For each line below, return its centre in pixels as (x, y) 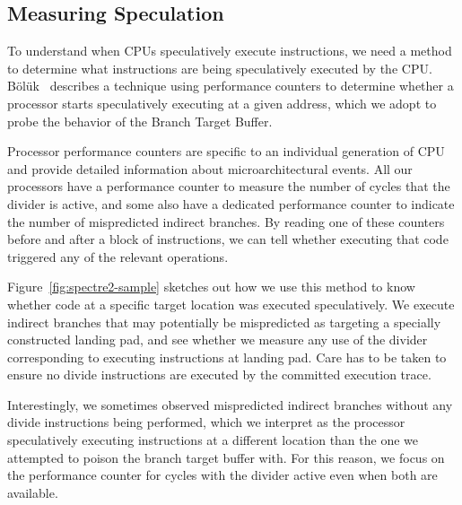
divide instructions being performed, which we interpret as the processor (206, 422)
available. (33, 492)
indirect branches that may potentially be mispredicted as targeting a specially (224, 322)
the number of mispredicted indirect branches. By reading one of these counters (226, 221)
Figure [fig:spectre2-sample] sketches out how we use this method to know (211, 287)
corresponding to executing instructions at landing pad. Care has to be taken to (227, 357)
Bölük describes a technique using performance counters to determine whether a (231, 86)
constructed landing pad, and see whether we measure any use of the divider (218, 340)
